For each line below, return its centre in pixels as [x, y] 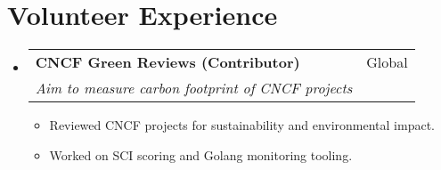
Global [387, 62]
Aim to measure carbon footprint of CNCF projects [194, 88]
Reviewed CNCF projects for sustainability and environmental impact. [242, 125]
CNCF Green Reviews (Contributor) [167, 62]
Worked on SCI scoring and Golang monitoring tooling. [201, 154]
